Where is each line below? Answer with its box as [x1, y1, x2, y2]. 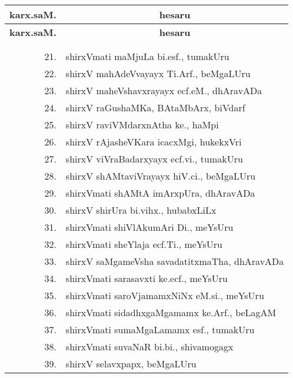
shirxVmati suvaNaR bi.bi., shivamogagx [65, 340, 234, 353]
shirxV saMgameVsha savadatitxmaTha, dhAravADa [65, 254, 284, 268]
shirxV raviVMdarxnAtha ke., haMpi [65, 118, 219, 131]
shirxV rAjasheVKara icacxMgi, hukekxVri [65, 135, 242, 148]
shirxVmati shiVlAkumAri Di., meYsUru [65, 220, 234, 234]
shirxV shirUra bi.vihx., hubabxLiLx [65, 203, 217, 217]
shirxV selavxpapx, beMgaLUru [65, 357, 197, 370]
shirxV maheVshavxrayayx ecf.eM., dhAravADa [65, 84, 262, 97]
